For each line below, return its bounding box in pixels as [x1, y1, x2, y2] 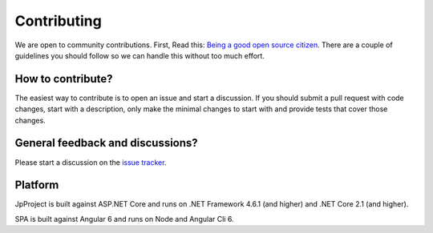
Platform [14, 179, 59, 192]
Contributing [14, 12, 102, 30]
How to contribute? [14, 72, 113, 86]
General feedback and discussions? [14, 136, 198, 150]
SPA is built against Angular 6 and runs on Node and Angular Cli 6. [14, 214, 234, 223]
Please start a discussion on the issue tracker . [14, 157, 167, 167]
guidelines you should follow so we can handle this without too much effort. [14, 50, 265, 60]
